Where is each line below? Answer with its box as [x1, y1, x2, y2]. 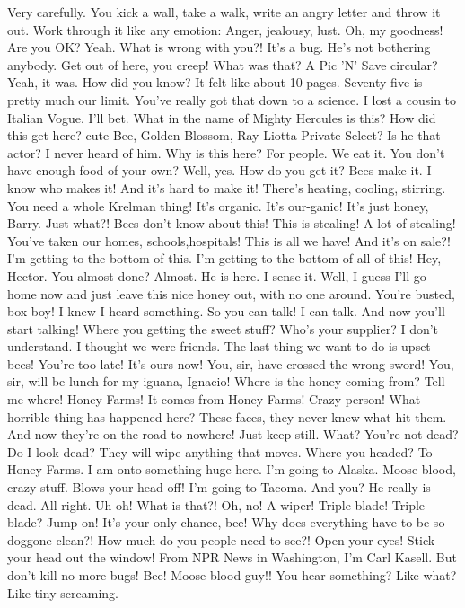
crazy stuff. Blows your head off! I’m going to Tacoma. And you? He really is [7, 478, 431, 497]
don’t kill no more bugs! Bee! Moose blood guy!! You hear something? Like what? [7, 566, 457, 584]
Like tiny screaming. [7, 583, 118, 602]
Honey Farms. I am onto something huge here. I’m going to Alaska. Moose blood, [7, 460, 456, 479]
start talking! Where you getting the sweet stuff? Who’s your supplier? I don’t [7, 319, 439, 338]
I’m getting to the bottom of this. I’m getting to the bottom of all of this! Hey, [7, 249, 442, 268]
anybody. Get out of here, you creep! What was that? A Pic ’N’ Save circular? [7, 55, 438, 74]
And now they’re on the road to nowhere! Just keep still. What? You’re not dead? [7, 425, 459, 444]
